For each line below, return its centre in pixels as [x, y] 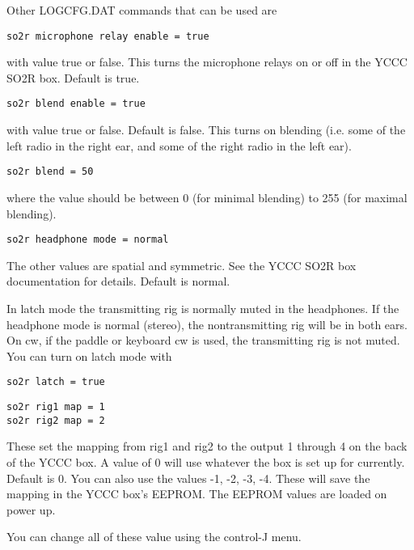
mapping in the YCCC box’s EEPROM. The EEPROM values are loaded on [197, 494]
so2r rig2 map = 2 [56, 420]
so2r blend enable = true [76, 104]
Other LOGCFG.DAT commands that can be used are [142, 10]
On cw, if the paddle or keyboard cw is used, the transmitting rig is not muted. [203, 340]
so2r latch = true [56, 382]
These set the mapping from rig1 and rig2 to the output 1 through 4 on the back [207, 446]
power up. [31, 509]
